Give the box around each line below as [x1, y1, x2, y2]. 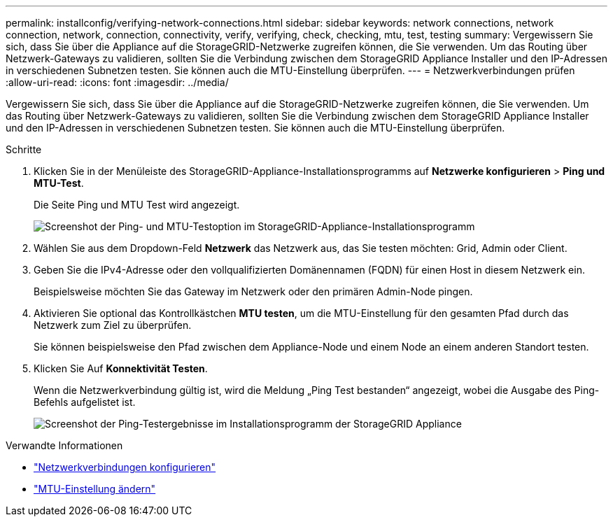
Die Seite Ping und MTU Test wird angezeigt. [34, 199, 240, 211]
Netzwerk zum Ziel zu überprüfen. [34, 319, 192, 331]
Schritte [6, 143, 42, 155]
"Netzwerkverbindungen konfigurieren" [34, 461, 216, 473]
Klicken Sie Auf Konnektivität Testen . [34, 362, 208, 374]
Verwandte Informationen [6, 439, 123, 451]
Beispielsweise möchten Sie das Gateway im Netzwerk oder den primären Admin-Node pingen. [34, 285, 473, 297]
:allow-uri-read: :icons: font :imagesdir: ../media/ [6, 76, 229, 88]
